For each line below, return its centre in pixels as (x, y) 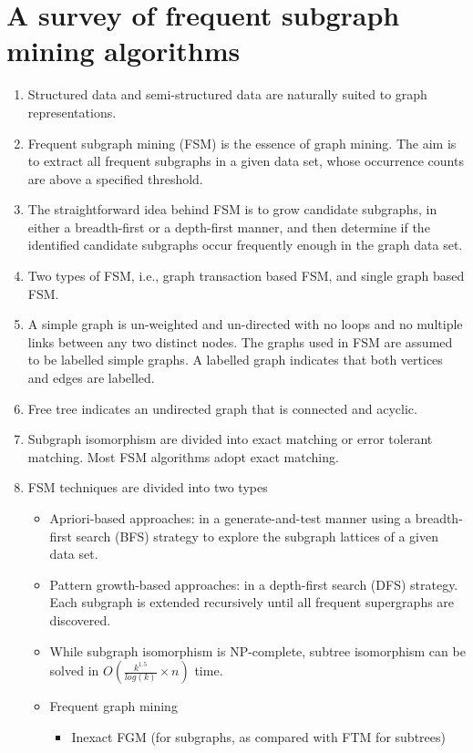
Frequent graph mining (113, 706)
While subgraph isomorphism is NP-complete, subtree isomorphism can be (257, 650)
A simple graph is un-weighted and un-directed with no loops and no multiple (245, 324)
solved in (74, 670)
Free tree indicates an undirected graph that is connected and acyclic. (222, 408)
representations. (72, 112)
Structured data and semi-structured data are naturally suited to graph (227, 94)
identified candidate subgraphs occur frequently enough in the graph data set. (245, 245)
